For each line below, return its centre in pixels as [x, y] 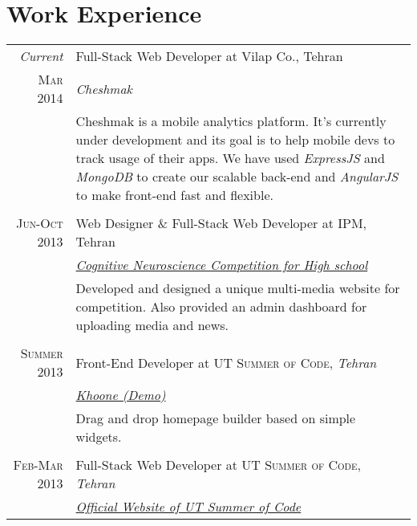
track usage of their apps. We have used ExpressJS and [230, 158]
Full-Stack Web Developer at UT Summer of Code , [218, 465]
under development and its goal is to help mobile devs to [235, 140]
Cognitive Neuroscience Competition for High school [222, 265]
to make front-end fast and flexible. [174, 195]
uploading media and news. [152, 325]
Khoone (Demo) [121, 395]
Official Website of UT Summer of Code [188, 507]
